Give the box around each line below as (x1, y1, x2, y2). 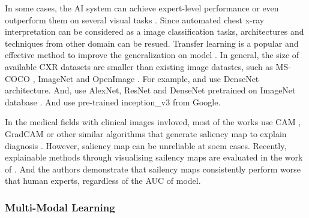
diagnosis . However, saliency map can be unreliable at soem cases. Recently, (5, 139, 287, 152)
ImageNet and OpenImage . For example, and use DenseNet (38, 72, 259, 84)
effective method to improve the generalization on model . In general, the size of (5, 49, 299, 61)
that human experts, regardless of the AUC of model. (5, 174, 201, 187)
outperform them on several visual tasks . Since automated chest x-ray (5, 13, 265, 26)
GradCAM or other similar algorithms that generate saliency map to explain (5, 127, 287, 140)
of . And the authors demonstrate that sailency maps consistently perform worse (5, 162, 301, 175)
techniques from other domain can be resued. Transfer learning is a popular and (5, 37, 299, 49)
